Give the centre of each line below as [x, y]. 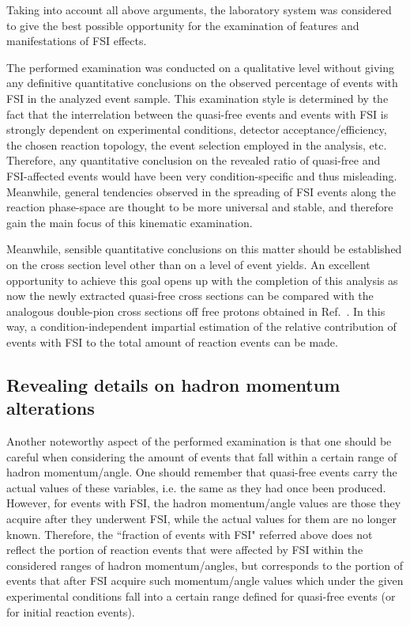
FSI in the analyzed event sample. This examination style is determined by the [197, 98]
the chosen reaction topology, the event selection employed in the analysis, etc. [197, 144]
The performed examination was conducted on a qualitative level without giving [200, 67]
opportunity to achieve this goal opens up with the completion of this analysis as [202, 280]
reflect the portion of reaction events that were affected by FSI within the [185, 550]
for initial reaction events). [71, 611]
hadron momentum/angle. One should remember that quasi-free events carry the [202, 472]
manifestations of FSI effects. [77, 41]
